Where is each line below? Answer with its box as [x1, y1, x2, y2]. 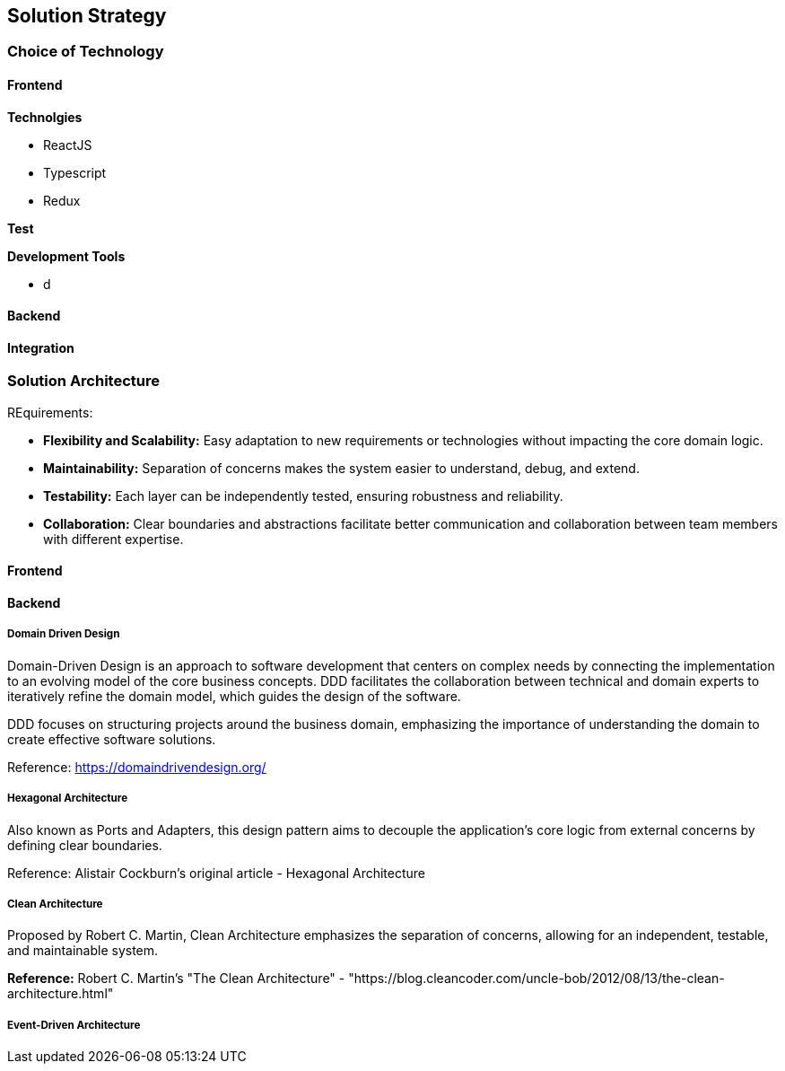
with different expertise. [43, 531, 184, 547]
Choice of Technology [7, 42, 164, 61]
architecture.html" [7, 986, 114, 1002]
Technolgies [7, 109, 83, 125]
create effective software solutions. [7, 731, 216, 747]
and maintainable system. [7, 943, 159, 959]
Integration [7, 339, 74, 356]
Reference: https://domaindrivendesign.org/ [7, 759, 266, 775]
